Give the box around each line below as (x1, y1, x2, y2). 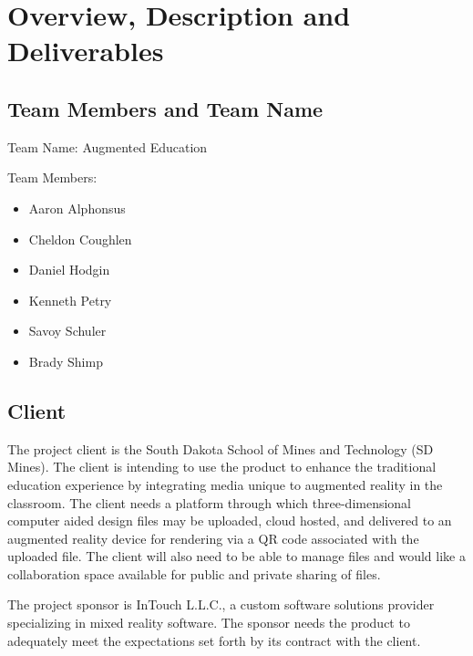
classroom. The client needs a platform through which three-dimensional (7, 493, 412, 512)
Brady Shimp (28, 351, 103, 370)
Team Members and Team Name (7, 94, 324, 122)
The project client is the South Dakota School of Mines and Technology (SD (7, 439, 434, 458)
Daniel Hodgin (28, 260, 110, 279)
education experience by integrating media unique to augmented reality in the (7, 474, 443, 494)
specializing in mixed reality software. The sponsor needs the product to (7, 613, 410, 632)
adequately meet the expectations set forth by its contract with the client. (7, 630, 421, 650)
